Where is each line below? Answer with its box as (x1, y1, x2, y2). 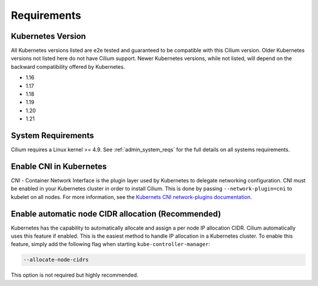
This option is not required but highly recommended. (11, 271, 138, 279)
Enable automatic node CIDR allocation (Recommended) (11, 209, 221, 219)
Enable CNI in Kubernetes (11, 161, 107, 171)
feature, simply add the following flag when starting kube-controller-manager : (11, 241, 210, 248)
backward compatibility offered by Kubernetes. (11, 63, 125, 70)
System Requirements (11, 131, 94, 141)
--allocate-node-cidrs (23, 257, 89, 263)
